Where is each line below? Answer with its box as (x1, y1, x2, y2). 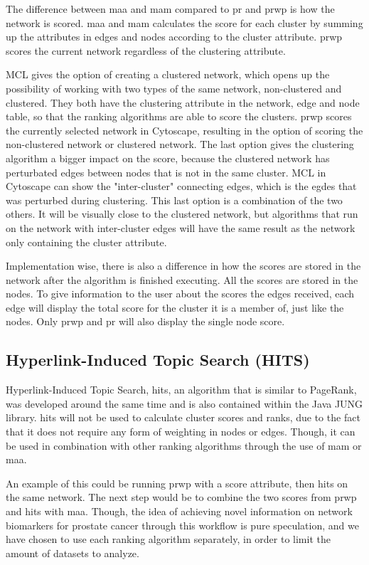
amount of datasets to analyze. (6, 545, 139, 560)
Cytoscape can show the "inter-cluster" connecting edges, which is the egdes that (6, 179, 357, 194)
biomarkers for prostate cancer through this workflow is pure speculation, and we (6, 517, 359, 532)
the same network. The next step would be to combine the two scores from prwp (6, 490, 357, 505)
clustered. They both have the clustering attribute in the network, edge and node (6, 95, 360, 110)
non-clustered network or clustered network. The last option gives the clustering (6, 137, 354, 152)
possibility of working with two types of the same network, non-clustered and (6, 80, 342, 95)
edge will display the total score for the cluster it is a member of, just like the (6, 300, 344, 315)
